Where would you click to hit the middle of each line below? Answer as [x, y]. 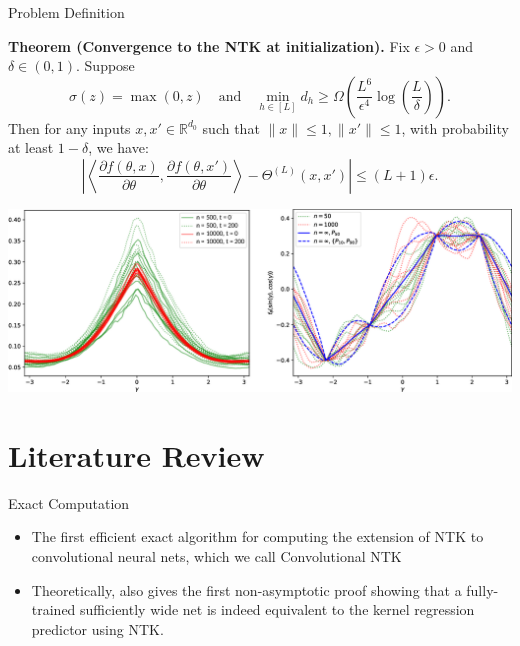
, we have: [118, 147]
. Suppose [105, 65]
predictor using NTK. [97, 628]
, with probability [455, 127]
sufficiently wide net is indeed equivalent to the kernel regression [277, 609]
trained [53, 609]
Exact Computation [69, 502]
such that [231, 127]
